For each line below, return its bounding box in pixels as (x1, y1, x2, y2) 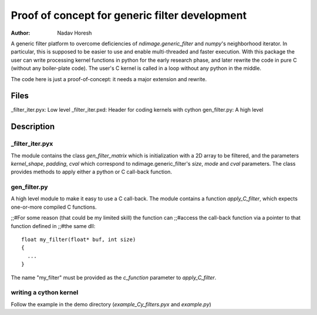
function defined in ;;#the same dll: (11, 222, 96, 229)
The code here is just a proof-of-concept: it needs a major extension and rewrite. (11, 75, 207, 82)
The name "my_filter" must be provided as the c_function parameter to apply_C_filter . (11, 274, 217, 281)
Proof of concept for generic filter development (11, 9, 247, 22)
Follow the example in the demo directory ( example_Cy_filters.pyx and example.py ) (11, 300, 211, 308)
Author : (11, 29, 31, 36)
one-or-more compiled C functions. (11, 203, 97, 210)
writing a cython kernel (11, 289, 79, 297)
